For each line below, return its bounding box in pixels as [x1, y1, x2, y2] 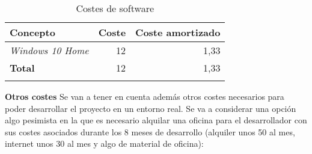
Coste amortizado [135, 25, 221, 39]
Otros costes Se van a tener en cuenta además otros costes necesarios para [5, 90, 284, 102]
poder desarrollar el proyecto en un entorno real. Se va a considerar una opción [5, 102, 296, 114]
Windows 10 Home [10, 43, 89, 57]
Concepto [10, 25, 55, 39]
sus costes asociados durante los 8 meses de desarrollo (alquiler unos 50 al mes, [5, 125, 295, 138]
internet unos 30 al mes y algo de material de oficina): [5, 137, 204, 150]
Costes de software [76, 1, 154, 15]
